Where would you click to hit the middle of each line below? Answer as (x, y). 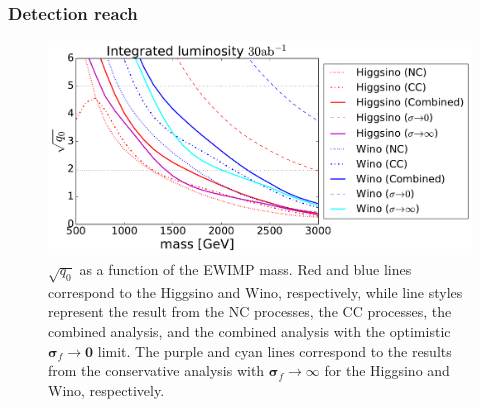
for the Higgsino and (387, 370)
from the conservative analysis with (156, 370)
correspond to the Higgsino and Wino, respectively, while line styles (255, 291)
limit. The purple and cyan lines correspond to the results (274, 350)
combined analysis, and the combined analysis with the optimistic (249, 331)
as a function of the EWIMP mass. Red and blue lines (245, 269)
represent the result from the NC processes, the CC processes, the (250, 311)
